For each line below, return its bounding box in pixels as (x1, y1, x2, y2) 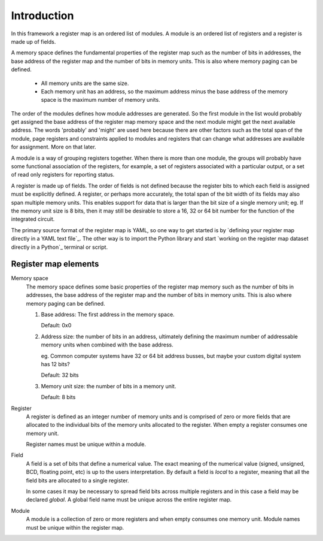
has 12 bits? (41, 360, 70, 367)
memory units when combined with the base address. (41, 341, 173, 348)
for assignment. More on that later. (11, 144, 96, 151)
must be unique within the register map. (26, 524, 124, 531)
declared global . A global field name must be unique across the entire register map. (26, 496, 232, 503)
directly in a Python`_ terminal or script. (11, 243, 108, 251)
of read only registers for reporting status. (11, 171, 115, 178)
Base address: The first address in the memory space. (41, 311, 175, 318)
